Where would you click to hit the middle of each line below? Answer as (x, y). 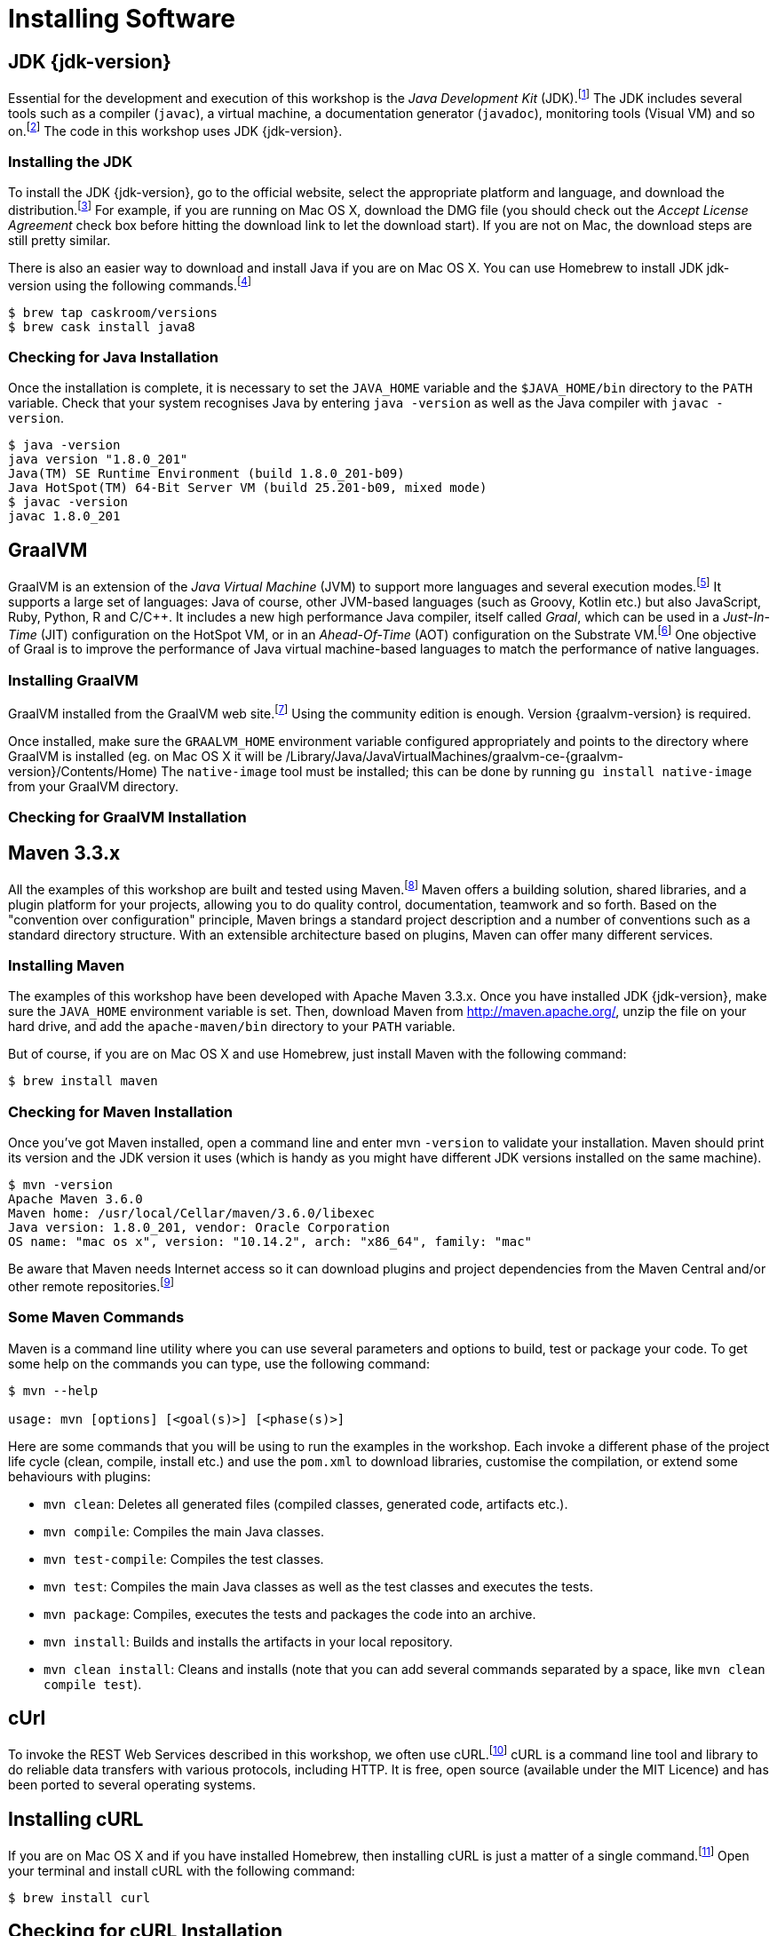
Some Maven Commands (96, 1317)
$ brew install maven (83, 1081)
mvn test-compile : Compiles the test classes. (184, 1559)
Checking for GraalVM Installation (127, 817)
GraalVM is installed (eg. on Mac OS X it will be (145, 756)
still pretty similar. (59, 240)
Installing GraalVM (73, 680)
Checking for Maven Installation (120, 1111)
